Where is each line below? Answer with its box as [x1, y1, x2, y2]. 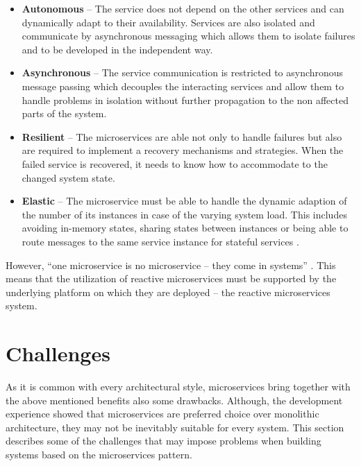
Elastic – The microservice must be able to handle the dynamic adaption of [22, 193, 347, 208]
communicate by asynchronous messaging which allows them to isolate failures [22, 28, 355, 43]
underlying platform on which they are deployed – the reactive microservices [6, 284, 330, 299]
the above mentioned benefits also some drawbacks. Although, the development [6, 392, 343, 407]
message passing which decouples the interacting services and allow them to [22, 78, 344, 93]
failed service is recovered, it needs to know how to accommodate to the [22, 156, 328, 171]
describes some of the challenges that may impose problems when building [6, 433, 321, 448]
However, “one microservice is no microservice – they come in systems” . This [6, 257, 336, 272]
